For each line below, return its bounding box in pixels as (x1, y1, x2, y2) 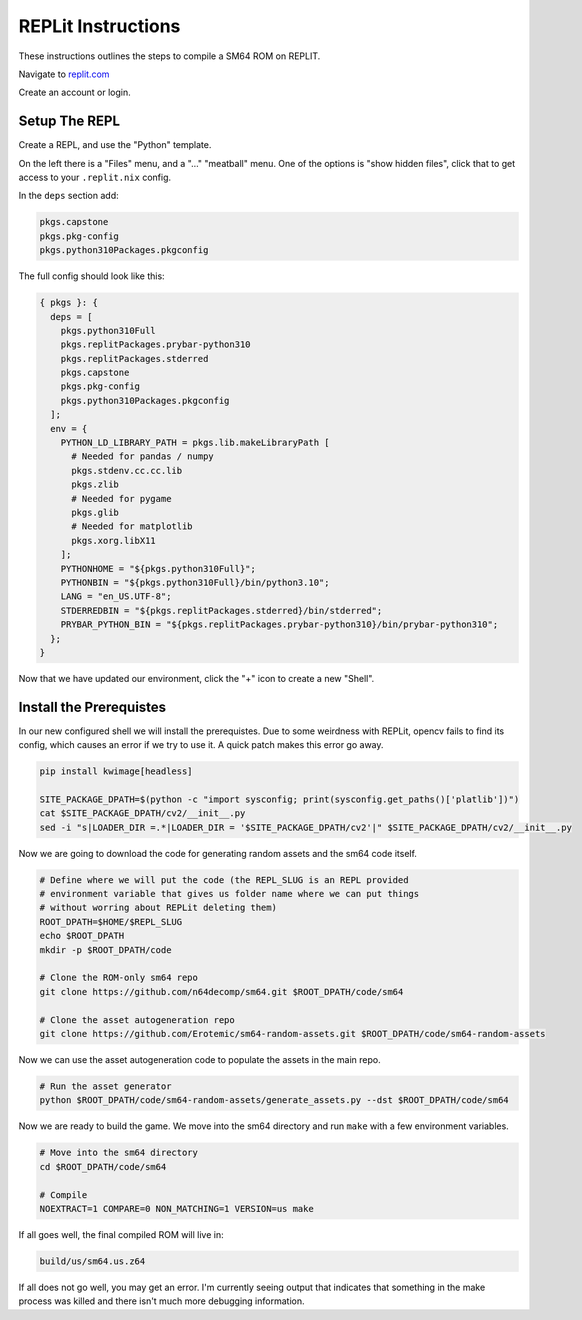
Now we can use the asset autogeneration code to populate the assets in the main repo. (18, 1053, 381, 1065)
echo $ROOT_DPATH (39, 930, 125, 942)
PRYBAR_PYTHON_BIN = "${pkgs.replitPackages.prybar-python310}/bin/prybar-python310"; (60, 619, 499, 630)
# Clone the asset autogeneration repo (39, 1014, 235, 1025)
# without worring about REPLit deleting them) (39, 902, 277, 914)
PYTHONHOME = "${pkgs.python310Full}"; (60, 563, 257, 574)
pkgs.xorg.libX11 (71, 535, 157, 546)
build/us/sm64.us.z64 (39, 1255, 146, 1267)
